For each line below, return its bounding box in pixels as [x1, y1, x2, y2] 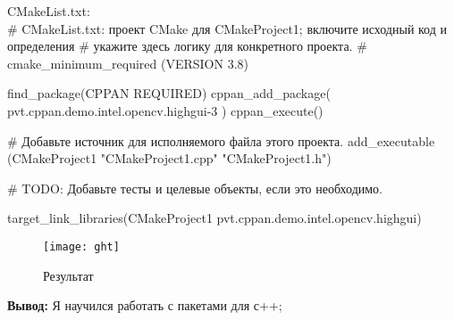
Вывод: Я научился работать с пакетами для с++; [7, 296, 282, 315]
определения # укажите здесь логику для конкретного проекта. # [7, 37, 367, 55]
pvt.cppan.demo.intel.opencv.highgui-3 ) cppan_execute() [7, 101, 324, 119]
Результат [43, 266, 94, 284]
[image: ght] [43, 240, 120, 253]
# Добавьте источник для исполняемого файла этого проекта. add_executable [7, 131, 435, 150]
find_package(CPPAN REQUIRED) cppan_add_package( [7, 84, 331, 103]
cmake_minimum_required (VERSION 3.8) [7, 53, 248, 72]
